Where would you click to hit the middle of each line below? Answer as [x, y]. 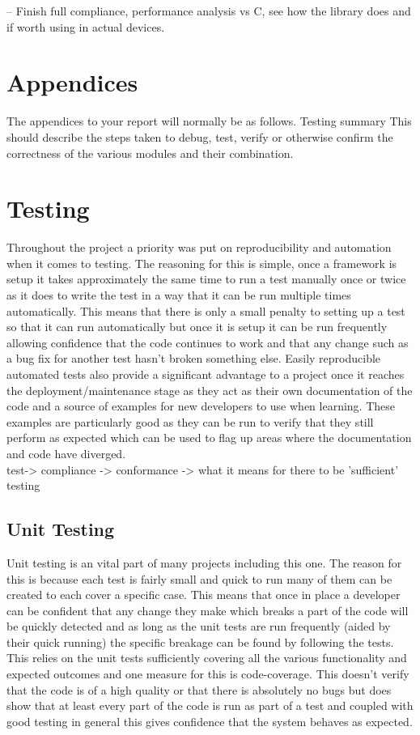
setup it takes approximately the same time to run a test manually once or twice [206, 279]
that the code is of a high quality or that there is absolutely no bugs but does [199, 689]
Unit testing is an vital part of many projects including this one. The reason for [204, 562]
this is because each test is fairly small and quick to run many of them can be [199, 578]
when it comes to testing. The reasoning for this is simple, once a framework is [202, 263]
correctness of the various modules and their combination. [150, 153]
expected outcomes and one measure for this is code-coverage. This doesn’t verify [208, 674]
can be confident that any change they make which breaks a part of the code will [208, 610]
